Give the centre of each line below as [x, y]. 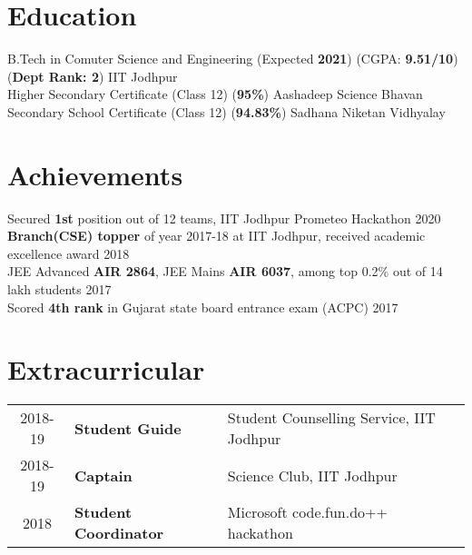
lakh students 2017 [59, 289]
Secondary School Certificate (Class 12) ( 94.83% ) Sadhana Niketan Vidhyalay [226, 111]
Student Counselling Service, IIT [331, 418]
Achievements [95, 174]
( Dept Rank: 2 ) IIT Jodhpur [93, 76]
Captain [103, 475]
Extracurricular [106, 369]
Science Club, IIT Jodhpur [312, 475]
